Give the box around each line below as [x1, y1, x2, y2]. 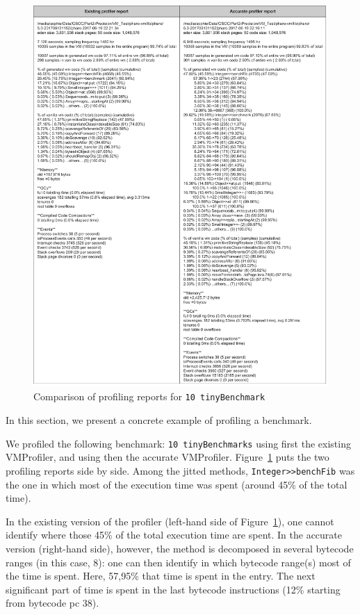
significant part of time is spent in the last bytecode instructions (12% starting [6, 582, 341, 596]
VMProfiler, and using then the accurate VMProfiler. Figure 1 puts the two [6, 450, 329, 464]
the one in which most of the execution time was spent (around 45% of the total [6, 477, 347, 491]
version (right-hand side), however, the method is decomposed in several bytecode [6, 541, 354, 556]
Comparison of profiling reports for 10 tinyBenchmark [33, 389, 265, 404]
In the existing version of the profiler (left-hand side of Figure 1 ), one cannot [6, 514, 334, 528]
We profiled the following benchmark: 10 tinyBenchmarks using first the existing [6, 436, 351, 450]
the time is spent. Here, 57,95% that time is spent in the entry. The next [6, 568, 316, 583]
